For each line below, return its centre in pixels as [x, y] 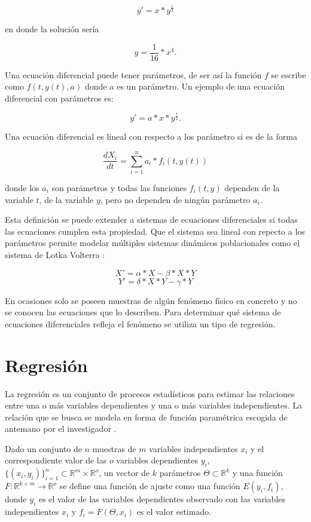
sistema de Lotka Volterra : [55, 254]
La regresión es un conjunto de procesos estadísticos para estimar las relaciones [150, 393]
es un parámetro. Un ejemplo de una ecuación [201, 86]
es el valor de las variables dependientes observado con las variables [162, 499]
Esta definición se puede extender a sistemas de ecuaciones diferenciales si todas [151, 219]
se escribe [289, 74]
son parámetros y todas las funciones [119, 188]
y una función [257, 473]
